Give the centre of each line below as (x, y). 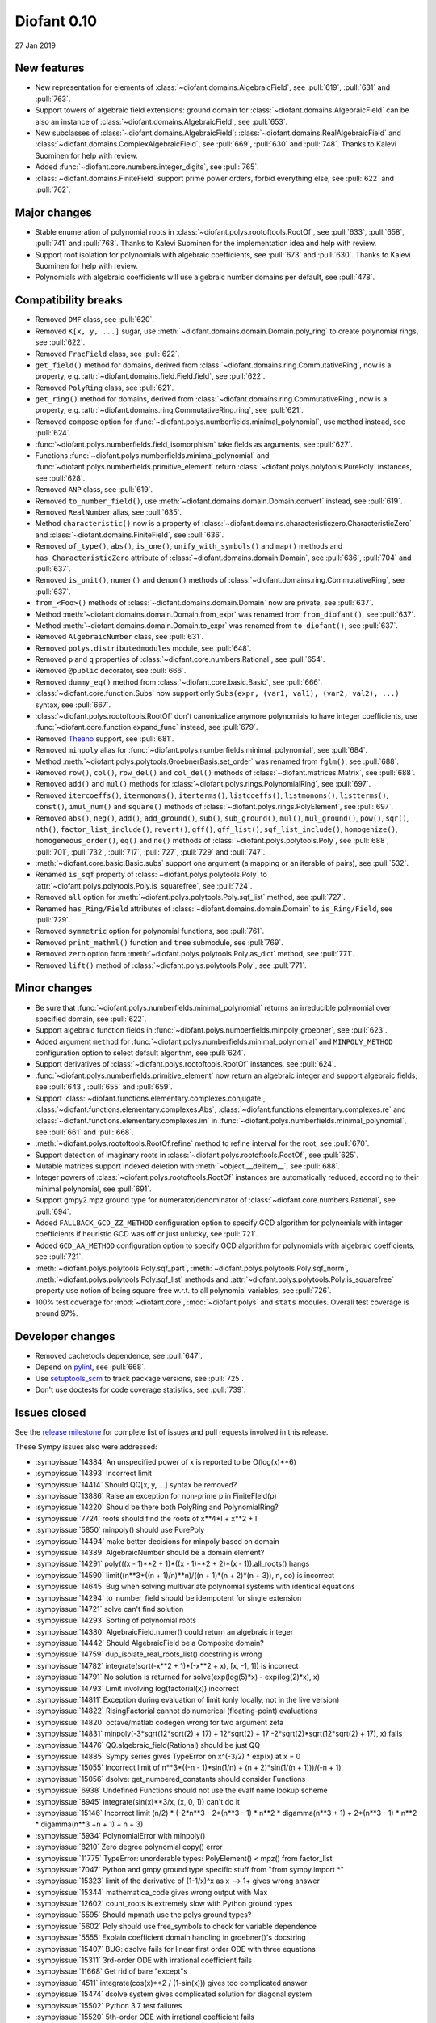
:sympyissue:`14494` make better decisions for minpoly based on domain (157, 1541)
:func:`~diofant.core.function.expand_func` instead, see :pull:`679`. (147, 727)
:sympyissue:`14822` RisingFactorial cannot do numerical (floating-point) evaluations (176, 1711)
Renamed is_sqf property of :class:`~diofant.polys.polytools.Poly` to (151, 875)
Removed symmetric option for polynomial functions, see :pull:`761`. (150, 931)
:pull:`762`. (53, 189)
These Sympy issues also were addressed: (86, 1447)
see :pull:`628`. (60, 478)
